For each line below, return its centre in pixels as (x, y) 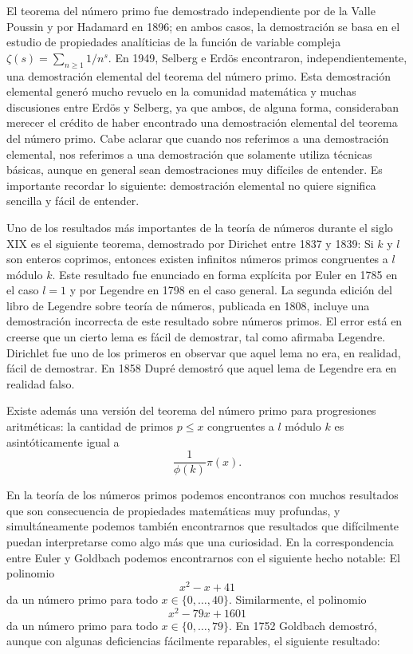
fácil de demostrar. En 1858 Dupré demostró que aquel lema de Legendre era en (202, 368)
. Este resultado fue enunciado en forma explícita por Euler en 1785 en (225, 274)
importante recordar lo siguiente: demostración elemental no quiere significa (191, 185)
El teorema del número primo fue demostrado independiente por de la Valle (191, 10)
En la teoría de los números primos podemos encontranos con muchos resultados (203, 495)
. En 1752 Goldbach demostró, (303, 625)
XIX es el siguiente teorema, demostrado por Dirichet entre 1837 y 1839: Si (190, 243)
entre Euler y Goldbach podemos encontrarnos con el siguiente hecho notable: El (203, 557)
